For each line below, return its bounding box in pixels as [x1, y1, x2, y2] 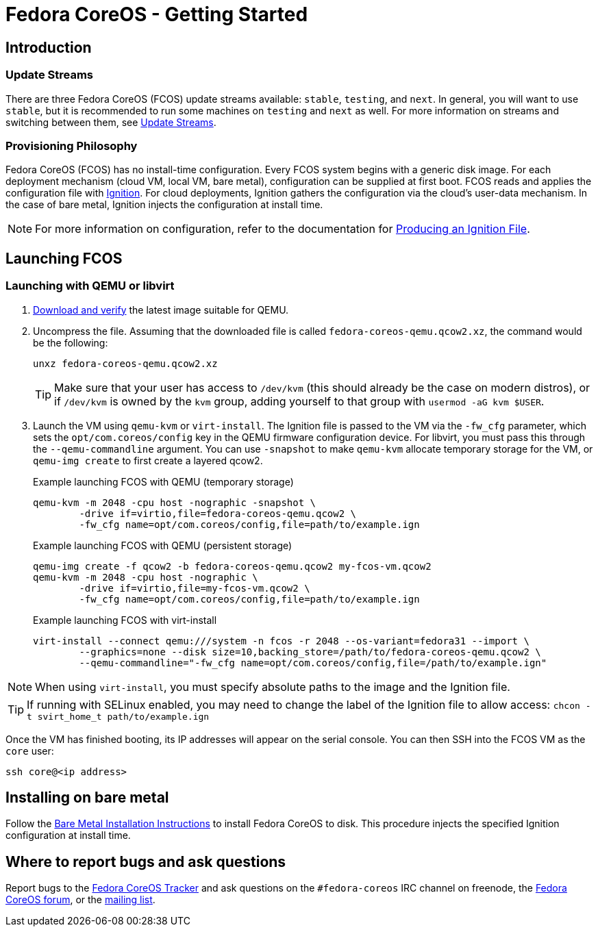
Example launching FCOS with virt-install [33, 614, 217, 626]
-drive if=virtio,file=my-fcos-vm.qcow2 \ [79, 582, 310, 594]
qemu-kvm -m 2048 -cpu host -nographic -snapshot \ [33, 496, 316, 508]
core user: [5, 744, 54, 757]
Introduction [5, 38, 92, 56]
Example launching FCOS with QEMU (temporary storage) [33, 475, 294, 488]
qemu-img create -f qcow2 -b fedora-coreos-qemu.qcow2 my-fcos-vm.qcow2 [33, 560, 432, 572]
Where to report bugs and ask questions [5, 853, 286, 870]
